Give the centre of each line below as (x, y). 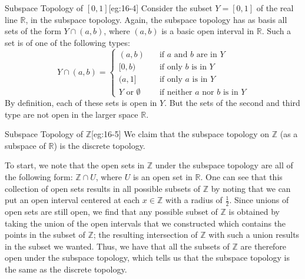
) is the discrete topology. (100, 145)
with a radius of (194, 200)
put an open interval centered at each (72, 200)
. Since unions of (259, 200)
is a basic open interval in (208, 31)
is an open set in (163, 176)
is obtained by (254, 211)
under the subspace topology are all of (224, 165)
